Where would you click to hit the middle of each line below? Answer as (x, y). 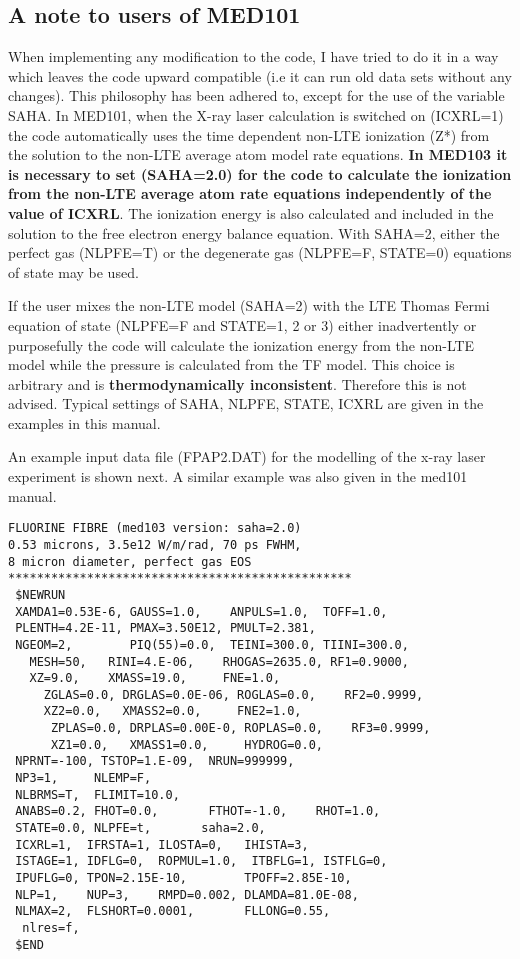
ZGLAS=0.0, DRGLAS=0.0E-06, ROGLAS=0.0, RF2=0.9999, (233, 694)
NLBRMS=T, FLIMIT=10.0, (97, 794)
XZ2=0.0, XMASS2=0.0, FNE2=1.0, (172, 711)
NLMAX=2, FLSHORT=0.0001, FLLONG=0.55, (173, 911)
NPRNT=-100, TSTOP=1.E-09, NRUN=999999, (155, 761)
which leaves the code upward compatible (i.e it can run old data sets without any (260, 75)
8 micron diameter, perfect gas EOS (130, 561)
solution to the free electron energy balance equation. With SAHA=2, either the (254, 232)
